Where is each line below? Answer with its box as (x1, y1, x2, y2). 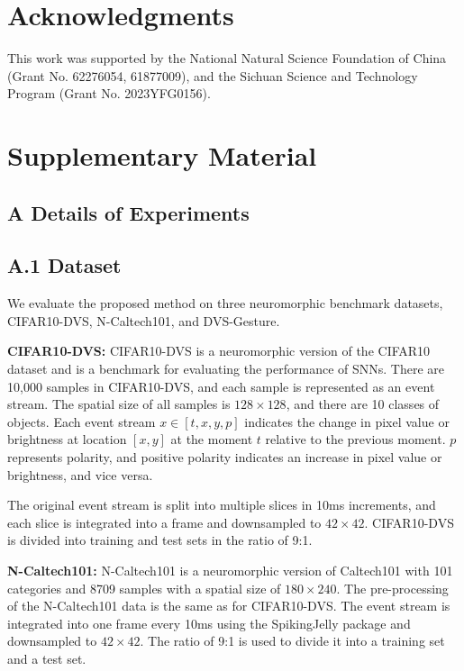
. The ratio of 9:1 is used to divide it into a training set (140, 631, 445, 650)
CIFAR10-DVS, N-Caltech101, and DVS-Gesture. (7, 311, 280, 330)
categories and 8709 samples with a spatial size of (7, 578, 281, 597)
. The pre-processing (336, 578, 449, 597)
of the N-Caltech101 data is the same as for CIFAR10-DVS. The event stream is (7, 596, 450, 615)
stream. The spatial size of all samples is (7, 394, 231, 413)
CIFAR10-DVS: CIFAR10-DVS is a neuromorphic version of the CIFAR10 (7, 341, 431, 360)
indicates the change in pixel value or (244, 412, 450, 431)
